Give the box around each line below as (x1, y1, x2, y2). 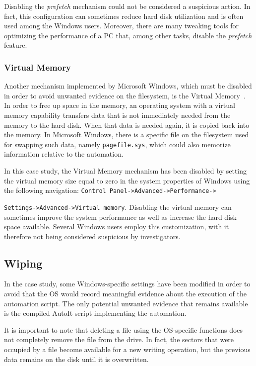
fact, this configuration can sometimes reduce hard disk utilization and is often (4, 10, 244, 21)
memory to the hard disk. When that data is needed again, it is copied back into (4, 119, 250, 130)
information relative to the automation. (4, 149, 124, 159)
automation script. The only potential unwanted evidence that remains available (4, 298, 248, 308)
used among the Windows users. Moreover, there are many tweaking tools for (4, 20, 239, 31)
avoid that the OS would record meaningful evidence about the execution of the (4, 288, 247, 299)
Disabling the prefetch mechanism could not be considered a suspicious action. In (4, 1, 251, 11)
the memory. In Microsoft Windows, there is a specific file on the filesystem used (4, 129, 249, 140)
